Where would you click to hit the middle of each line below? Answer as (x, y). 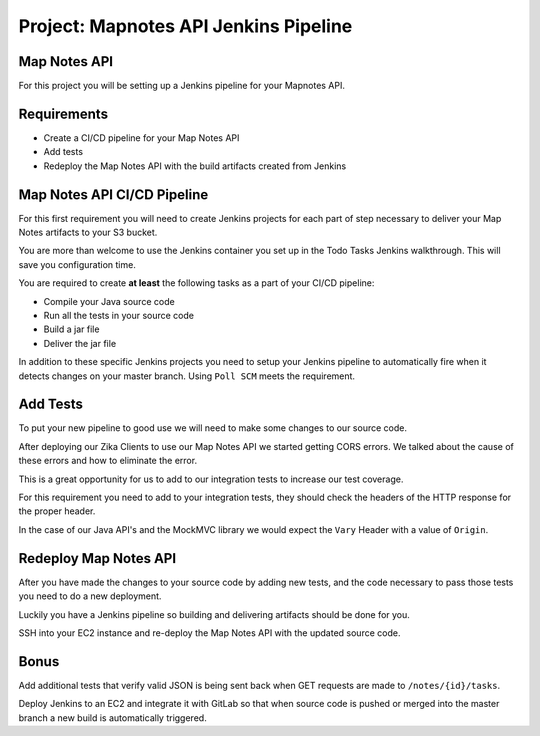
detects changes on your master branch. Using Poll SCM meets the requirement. (186, 376)
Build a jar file (71, 329)
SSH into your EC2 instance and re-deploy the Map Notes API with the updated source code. (209, 632)
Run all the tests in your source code (119, 315)
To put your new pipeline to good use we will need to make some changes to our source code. (212, 428)
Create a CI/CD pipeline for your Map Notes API (141, 137)
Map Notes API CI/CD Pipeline (113, 194)
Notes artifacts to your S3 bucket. (88, 232)
